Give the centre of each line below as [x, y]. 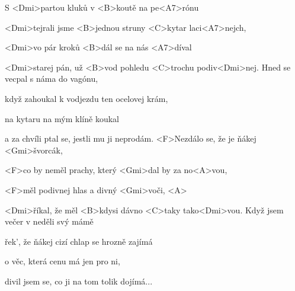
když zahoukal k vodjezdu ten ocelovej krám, [86, 98]
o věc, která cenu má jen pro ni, [62, 261]
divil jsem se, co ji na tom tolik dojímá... [79, 281]
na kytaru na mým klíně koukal [62, 118]
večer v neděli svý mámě [49, 221]
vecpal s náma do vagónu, [52, 79]
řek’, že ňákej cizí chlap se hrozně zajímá [79, 241]
